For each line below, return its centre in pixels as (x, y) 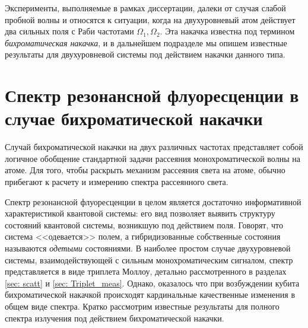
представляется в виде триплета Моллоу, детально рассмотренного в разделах (146, 271)
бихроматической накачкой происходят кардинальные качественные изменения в (150, 294)
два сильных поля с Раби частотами (69, 31)
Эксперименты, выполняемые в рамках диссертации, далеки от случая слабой (145, 8)
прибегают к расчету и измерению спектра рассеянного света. (117, 182)
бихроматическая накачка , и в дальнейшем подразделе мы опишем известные (146, 42)
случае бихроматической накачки (134, 118)
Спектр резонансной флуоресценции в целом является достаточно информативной (153, 201)
